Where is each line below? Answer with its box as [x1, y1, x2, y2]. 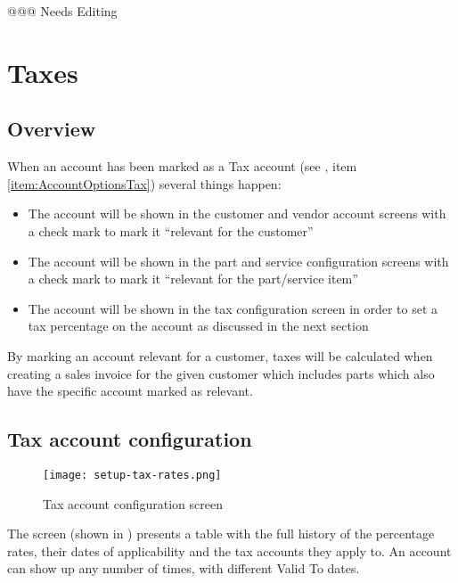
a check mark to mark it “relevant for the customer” [28, 221, 314, 240]
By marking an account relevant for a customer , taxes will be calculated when [7, 346, 433, 365]
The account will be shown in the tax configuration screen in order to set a [28, 299, 438, 317]
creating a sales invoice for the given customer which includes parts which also [7, 364, 435, 382]
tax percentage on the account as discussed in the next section [28, 316, 369, 335]
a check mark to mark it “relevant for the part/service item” [28, 269, 358, 288]
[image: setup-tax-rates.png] [43, 468, 222, 481]
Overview [7, 115, 96, 143]
